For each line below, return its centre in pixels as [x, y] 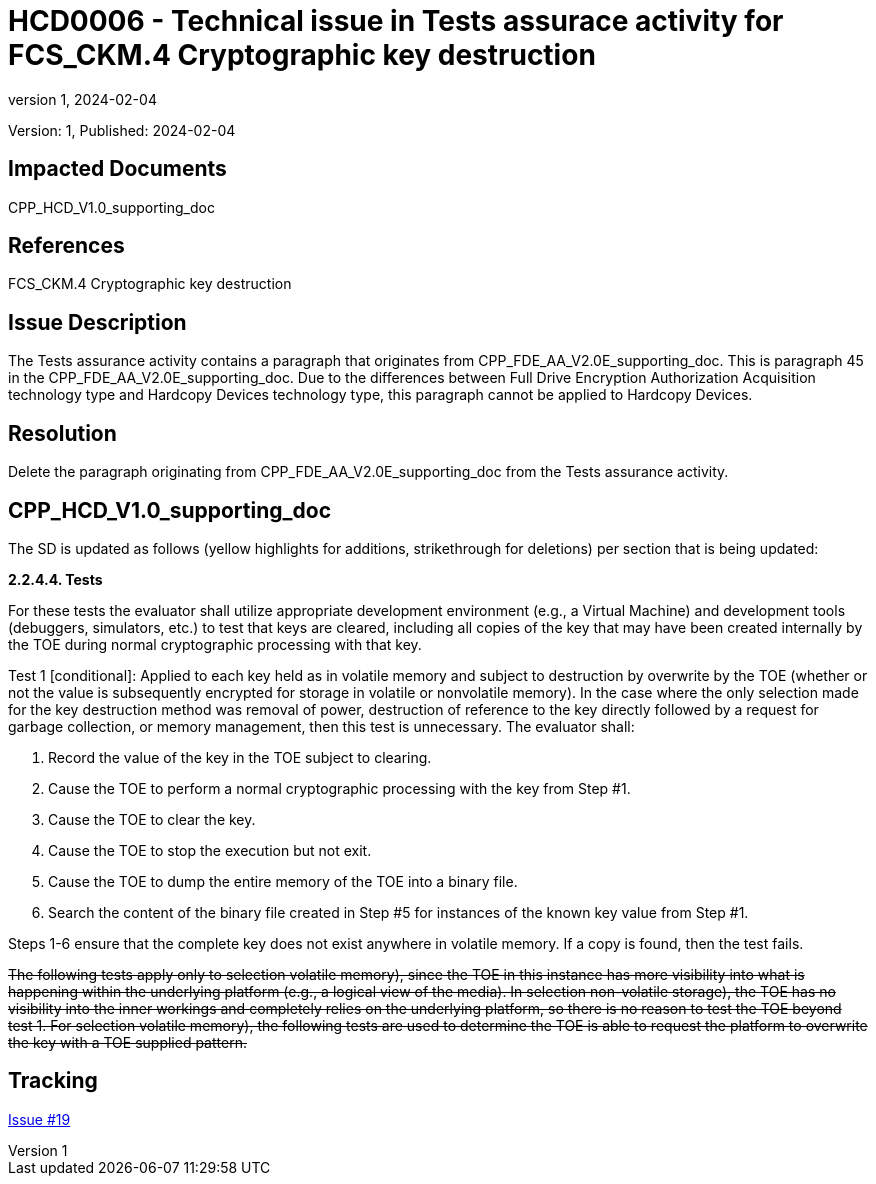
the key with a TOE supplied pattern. [127, 1042]
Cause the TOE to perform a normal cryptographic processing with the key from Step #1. [339, 788]
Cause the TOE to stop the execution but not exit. [210, 850]
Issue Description [97, 322]
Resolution [62, 433]
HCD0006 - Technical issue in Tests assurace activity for [396, 21]
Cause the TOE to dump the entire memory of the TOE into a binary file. [283, 881]
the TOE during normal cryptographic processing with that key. [215, 644]
